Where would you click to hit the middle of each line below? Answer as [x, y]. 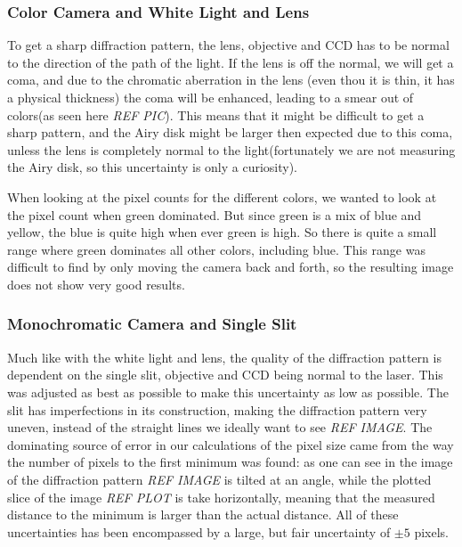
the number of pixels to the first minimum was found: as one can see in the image [230, 462]
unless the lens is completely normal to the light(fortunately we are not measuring [231, 149]
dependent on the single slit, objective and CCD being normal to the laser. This [225, 375]
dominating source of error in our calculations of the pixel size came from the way [231, 444]
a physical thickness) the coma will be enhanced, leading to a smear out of [211, 97]
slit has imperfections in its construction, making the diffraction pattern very [217, 409]
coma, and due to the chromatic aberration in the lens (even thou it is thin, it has [231, 80]
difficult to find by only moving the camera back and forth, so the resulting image [231, 267]
